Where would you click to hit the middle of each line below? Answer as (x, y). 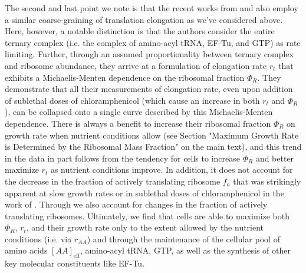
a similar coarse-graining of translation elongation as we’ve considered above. (144, 19)
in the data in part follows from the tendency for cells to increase (122, 158)
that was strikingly (267, 181)
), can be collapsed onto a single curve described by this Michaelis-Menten (139, 112)
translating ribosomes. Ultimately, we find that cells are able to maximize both (147, 216)
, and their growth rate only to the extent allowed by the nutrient (145, 227)
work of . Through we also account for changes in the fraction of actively (136, 204)
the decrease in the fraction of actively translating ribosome (113, 181)
